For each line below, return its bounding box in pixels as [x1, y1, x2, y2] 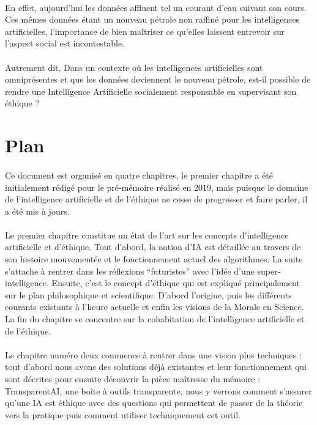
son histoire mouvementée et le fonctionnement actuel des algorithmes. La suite [5, 253, 303, 265]
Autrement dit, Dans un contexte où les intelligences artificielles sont [5, 61, 263, 73]
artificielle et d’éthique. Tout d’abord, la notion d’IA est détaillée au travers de [5, 240, 301, 253]
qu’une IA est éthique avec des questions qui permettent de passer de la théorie [5, 396, 303, 409]
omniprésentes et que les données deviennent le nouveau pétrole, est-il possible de [5, 73, 311, 86]
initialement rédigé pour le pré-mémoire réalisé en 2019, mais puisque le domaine [5, 180, 308, 193]
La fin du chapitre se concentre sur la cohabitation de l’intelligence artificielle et [5, 312, 305, 325]
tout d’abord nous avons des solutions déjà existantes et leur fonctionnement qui [5, 360, 307, 373]
